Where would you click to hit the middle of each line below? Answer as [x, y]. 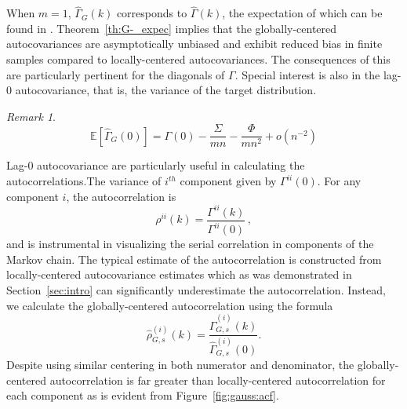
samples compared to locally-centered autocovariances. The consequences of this [198, 59]
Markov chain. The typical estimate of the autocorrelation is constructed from [194, 259]
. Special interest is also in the [307, 74]
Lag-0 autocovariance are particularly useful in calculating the [156, 165]
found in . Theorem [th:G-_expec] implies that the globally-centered [172, 28]
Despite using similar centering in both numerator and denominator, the [180, 365]
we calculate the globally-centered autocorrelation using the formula [170, 305]
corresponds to [152, 13]
